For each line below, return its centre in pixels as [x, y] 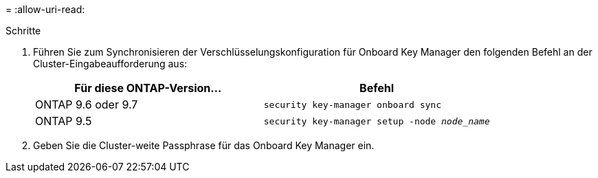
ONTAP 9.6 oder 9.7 [87, 104]
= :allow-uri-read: [45, 9]
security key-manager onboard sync [353, 104]
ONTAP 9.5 [64, 121]
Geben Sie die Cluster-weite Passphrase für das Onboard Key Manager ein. [204, 145]
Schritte [23, 31]
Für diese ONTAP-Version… [148, 88]
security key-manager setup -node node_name [377, 121]
